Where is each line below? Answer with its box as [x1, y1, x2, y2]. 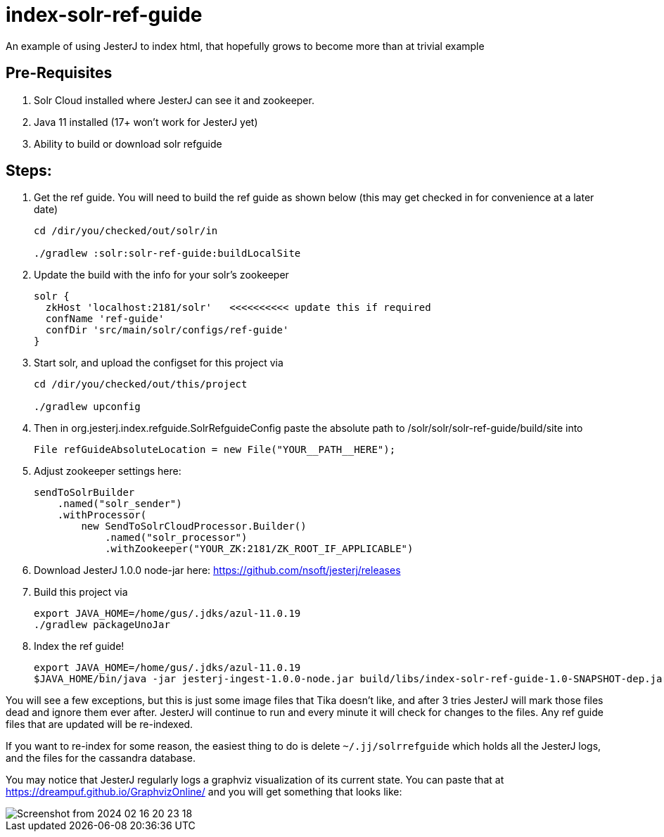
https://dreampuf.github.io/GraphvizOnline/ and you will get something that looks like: [6, 786, 402, 798]
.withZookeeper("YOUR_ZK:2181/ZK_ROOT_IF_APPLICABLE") [105, 543, 414, 555]
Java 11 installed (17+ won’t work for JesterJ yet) [34, 115, 258, 128]
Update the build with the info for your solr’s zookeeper [34, 269, 289, 281]
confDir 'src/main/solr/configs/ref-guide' [45, 324, 289, 336]
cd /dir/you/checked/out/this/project [34, 378, 248, 390]
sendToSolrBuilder [34, 487, 135, 499]
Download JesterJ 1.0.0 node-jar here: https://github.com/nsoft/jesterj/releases [34, 564, 401, 577]
